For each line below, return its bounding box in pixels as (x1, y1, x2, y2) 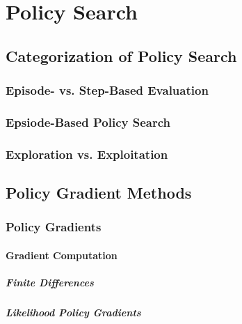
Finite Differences (6, 275, 94, 290)
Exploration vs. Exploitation (6, 145, 168, 162)
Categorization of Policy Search (6, 45, 237, 66)
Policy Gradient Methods (6, 182, 192, 203)
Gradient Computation (6, 247, 118, 262)
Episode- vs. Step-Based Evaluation (6, 82, 209, 99)
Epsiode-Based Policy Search (6, 113, 171, 130)
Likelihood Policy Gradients (6, 305, 141, 320)
